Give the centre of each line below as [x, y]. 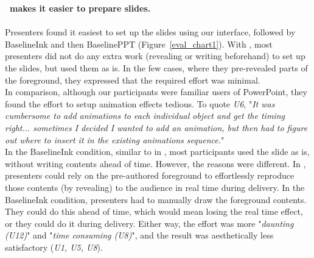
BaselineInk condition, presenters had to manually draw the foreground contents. [156, 199]
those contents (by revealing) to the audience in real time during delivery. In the [155, 187]
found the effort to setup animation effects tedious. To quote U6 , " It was [140, 103]
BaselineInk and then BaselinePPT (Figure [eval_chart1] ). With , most [139, 44]
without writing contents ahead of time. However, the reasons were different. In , [155, 163]
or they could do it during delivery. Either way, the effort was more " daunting [149, 223]
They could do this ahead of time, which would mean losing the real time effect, [154, 211]
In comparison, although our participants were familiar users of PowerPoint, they [156, 92]
